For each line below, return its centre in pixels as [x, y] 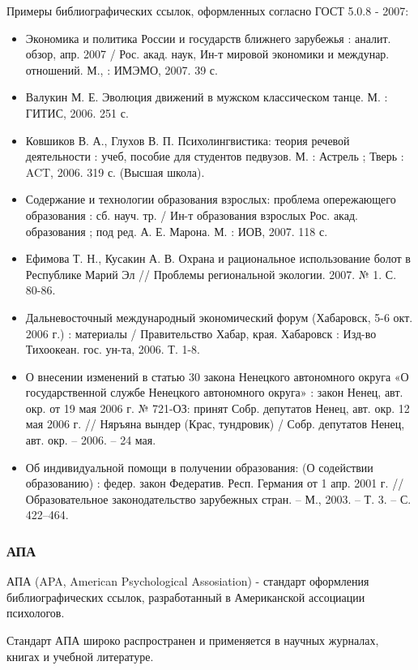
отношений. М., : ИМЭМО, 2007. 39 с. [122, 69]
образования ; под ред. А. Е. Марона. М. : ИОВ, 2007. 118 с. [177, 231]
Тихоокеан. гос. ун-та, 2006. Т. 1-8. [113, 349]
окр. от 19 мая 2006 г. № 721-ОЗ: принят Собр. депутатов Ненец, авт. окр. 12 [218, 408]
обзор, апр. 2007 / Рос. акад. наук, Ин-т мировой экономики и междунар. [207, 54]
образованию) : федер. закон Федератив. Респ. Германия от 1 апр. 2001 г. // [215, 483]
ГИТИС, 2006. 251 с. [77, 112]
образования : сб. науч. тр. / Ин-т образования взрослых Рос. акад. [192, 215]
